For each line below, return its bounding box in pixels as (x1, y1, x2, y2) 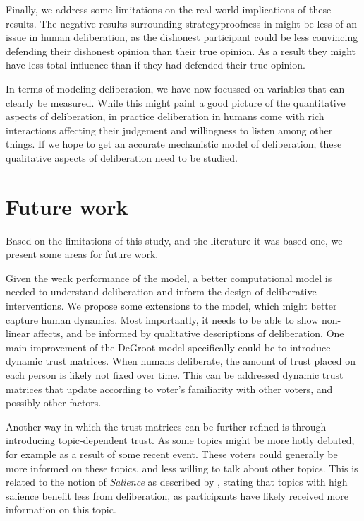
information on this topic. (6, 502, 116, 517)
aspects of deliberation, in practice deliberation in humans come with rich (6, 109, 324, 124)
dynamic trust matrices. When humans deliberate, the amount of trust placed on (6, 353, 356, 368)
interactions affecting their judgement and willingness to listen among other (6, 122, 333, 137)
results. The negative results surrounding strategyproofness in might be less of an (6, 16, 358, 30)
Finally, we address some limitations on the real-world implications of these (6, 2, 332, 16)
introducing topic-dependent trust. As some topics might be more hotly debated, (6, 433, 355, 447)
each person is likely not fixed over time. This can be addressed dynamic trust (6, 368, 344, 382)
